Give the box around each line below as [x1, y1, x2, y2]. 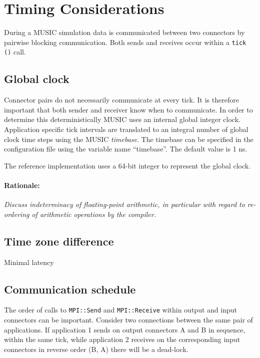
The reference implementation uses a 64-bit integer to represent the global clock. [4, 160, 251, 170]
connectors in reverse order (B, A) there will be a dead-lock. [4, 343, 188, 354]
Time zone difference [4, 233, 114, 248]
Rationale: [4, 179, 40, 190]
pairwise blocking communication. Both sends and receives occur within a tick [4, 36, 246, 47]
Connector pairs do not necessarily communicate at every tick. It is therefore [4, 94, 239, 105]
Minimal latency [4, 256, 54, 267]
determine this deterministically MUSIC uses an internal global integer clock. [4, 114, 240, 124]
